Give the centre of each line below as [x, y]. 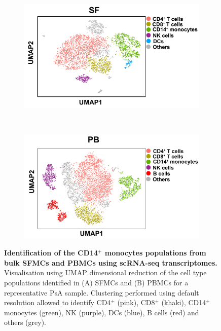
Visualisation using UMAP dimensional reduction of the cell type [105, 272]
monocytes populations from [155, 253]
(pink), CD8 [136, 302]
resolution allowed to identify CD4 [58, 302]
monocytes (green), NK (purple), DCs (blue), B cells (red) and [102, 312]
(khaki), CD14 [184, 302]
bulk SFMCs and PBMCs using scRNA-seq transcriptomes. [111, 262]
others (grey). [25, 322]
